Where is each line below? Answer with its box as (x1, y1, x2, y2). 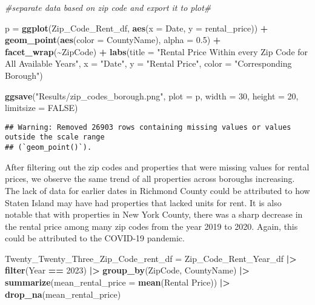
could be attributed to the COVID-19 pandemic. (5, 232, 185, 244)
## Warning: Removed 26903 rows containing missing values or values (5, 122, 291, 132)
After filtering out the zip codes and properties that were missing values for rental (5, 160, 310, 173)
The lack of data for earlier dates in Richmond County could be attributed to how (5, 184, 310, 196)
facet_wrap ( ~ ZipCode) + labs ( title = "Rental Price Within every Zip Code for (5, 45, 308, 58)
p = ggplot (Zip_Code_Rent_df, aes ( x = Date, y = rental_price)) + (5, 21, 268, 34)
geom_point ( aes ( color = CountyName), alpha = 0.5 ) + (5, 33, 221, 46)
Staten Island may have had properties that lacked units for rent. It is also (5, 196, 282, 209)
